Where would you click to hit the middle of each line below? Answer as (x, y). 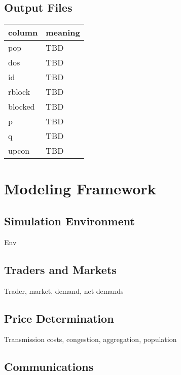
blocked (22, 107)
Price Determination (59, 318)
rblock (19, 92)
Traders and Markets (60, 269)
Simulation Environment (69, 220)
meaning (63, 32)
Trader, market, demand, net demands (64, 291)
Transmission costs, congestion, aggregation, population (90, 339)
